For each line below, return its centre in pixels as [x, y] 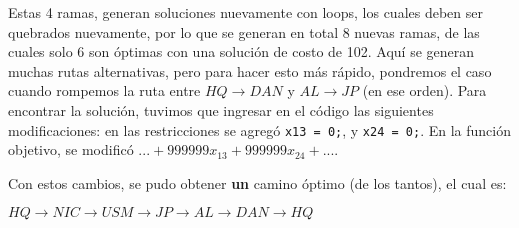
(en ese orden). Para [424, 90]
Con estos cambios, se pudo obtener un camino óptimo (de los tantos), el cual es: [257, 182]
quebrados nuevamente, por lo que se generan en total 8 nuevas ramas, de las [244, 31]
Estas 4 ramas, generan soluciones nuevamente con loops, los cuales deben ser [245, 12]
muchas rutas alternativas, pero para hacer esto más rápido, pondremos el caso [250, 70]
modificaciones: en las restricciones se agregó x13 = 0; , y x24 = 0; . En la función [259, 129]
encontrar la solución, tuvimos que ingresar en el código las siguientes [221, 109]
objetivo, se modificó [71, 149]
